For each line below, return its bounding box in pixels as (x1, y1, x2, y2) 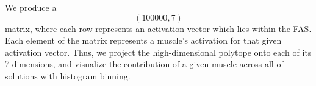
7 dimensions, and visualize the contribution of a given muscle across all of (5, 58, 284, 70)
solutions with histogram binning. (5, 69, 131, 82)
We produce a (5, 1, 57, 13)
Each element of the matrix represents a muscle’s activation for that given (5, 34, 282, 47)
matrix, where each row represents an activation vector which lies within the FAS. (5, 22, 312, 35)
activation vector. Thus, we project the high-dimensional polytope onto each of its (5, 45, 312, 58)
